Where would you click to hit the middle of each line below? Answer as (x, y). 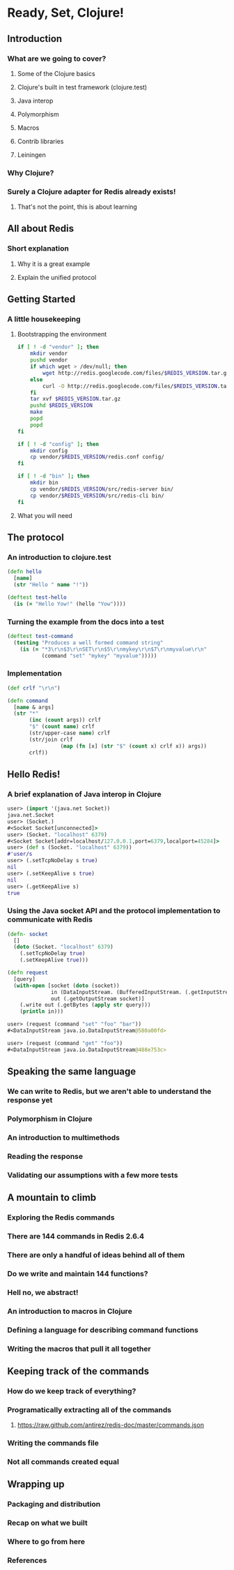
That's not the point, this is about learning (77, 207)
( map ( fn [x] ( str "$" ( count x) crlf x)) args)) (134, 746)
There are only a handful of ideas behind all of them (96, 1254)
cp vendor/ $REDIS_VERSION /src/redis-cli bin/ (97, 496)
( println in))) (42, 1012)
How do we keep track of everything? (72, 1391)
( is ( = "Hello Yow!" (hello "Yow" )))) (70, 604)
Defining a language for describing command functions (103, 1330)
